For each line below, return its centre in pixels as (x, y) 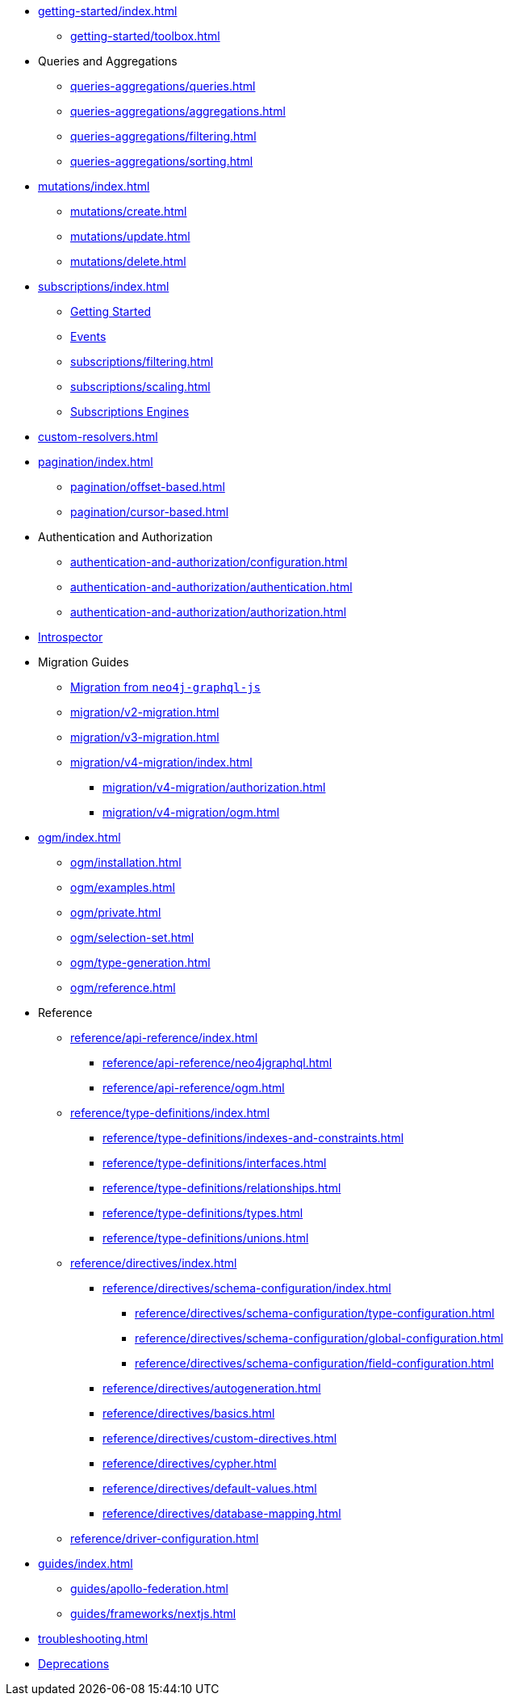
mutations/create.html (129, 211)
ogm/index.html (79, 837)
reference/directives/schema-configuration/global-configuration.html (319, 1338)
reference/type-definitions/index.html (170, 1113)
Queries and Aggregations (108, 61)
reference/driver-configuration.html (165, 1538)
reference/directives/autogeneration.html (212, 1388)
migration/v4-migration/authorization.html (214, 787)
